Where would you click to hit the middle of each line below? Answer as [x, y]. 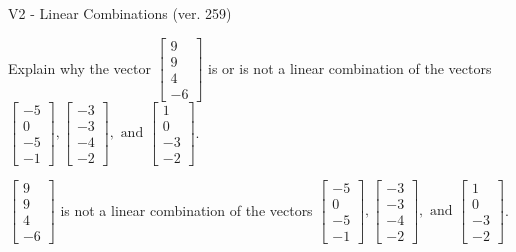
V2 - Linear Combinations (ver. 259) [120, 13]
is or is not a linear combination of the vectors [350, 67]
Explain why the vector [79, 67]
